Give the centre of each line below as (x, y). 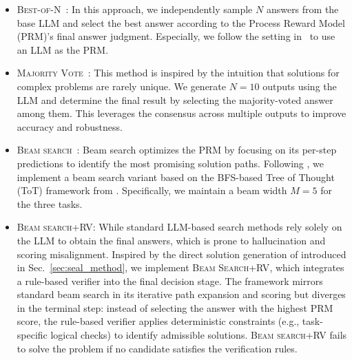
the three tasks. (50, 203)
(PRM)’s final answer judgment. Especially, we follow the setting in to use (176, 36)
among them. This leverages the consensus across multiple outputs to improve (182, 113)
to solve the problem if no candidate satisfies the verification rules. (157, 348)
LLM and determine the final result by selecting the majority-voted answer (175, 99)
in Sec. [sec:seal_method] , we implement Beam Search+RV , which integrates (180, 267)
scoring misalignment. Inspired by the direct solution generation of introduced (182, 254)
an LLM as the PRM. (63, 49)
